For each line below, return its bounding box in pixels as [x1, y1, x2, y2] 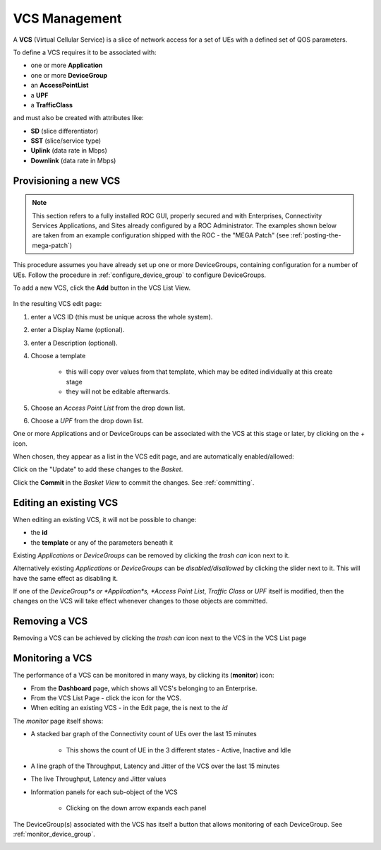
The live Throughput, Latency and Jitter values [30, 774, 167, 784]
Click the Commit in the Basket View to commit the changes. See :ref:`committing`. [13, 478, 255, 487]
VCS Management [13, 11, 122, 26]
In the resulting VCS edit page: [13, 300, 102, 308]
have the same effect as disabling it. [13, 574, 119, 582]
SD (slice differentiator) [30, 126, 99, 135]
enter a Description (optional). [30, 338, 118, 347]
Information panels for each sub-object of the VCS [30, 788, 178, 796]
